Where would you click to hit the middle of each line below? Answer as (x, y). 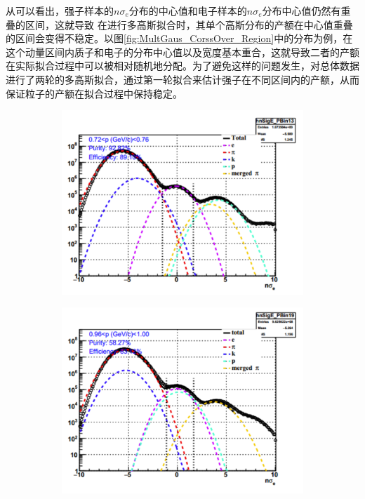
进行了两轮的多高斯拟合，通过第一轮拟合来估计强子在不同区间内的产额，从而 (182, 79)
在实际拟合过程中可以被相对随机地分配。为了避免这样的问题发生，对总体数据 (182, 66)
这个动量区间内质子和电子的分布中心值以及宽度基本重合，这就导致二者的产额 (182, 52)
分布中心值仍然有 (301, 11)
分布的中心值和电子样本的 (188, 11)
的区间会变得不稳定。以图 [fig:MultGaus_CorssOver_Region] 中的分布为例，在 (179, 38)
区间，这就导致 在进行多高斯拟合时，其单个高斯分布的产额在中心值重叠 (189, 24)
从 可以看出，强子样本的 (60, 11)
